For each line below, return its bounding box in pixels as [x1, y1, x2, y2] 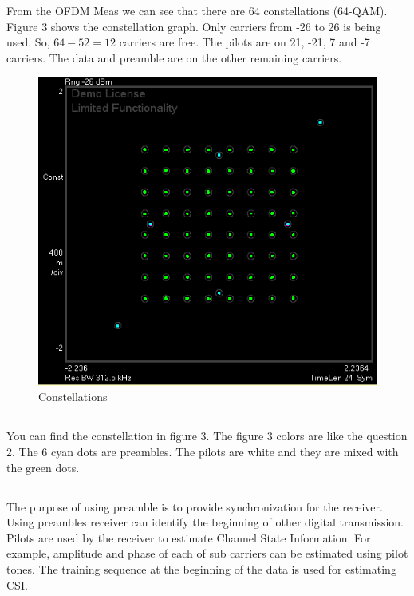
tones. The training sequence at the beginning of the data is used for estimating [6, 560, 396, 577]
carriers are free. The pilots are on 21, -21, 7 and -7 [119, 34, 370, 50]
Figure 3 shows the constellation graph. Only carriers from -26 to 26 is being [6, 18, 381, 34]
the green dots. [6, 459, 80, 475]
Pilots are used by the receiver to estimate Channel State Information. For [6, 529, 371, 546]
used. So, [6, 34, 50, 50]
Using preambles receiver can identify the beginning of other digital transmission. [6, 514, 404, 530]
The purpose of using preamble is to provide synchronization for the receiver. [6, 498, 383, 515]
